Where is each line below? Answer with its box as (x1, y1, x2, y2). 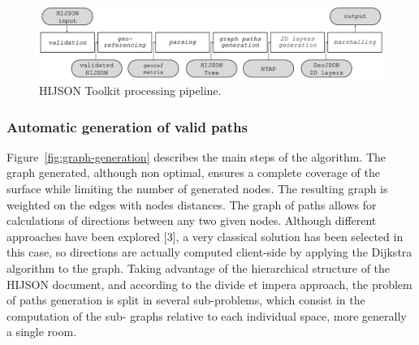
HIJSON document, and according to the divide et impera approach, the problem (6, 275, 413, 292)
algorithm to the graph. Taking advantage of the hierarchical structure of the (6, 260, 391, 276)
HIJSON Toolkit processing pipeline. (39, 82, 222, 99)
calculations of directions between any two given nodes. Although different (6, 212, 377, 229)
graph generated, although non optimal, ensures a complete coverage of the (6, 164, 380, 181)
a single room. (6, 323, 77, 340)
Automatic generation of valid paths (6, 116, 248, 136)
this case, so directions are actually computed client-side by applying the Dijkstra (6, 244, 413, 261)
